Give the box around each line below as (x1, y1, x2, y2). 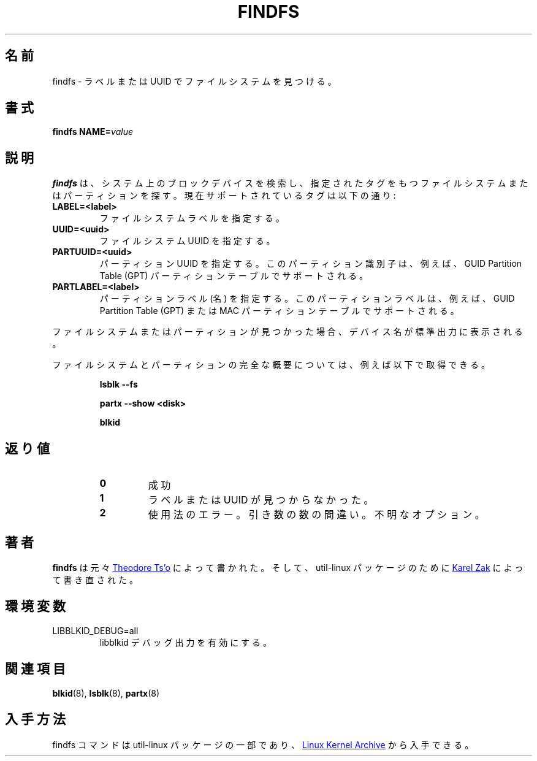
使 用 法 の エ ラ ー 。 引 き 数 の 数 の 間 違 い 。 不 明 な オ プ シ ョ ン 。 (148, 508, 485, 521)
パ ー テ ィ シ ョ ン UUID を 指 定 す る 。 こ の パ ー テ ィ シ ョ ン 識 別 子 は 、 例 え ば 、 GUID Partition (99, 258, 522, 269)
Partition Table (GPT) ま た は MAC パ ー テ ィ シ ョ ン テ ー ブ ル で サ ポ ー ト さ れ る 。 (99, 305, 459, 316)
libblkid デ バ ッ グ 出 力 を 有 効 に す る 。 (99, 637, 272, 648)
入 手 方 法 (5, 711, 66, 727)
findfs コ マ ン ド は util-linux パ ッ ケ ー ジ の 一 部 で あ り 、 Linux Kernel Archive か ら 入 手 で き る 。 (52, 739, 474, 750)
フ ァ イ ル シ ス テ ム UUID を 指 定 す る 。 (99, 235, 275, 247)
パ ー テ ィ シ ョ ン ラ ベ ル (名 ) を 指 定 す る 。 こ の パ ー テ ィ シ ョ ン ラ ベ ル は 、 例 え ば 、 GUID (99, 293, 515, 304)
